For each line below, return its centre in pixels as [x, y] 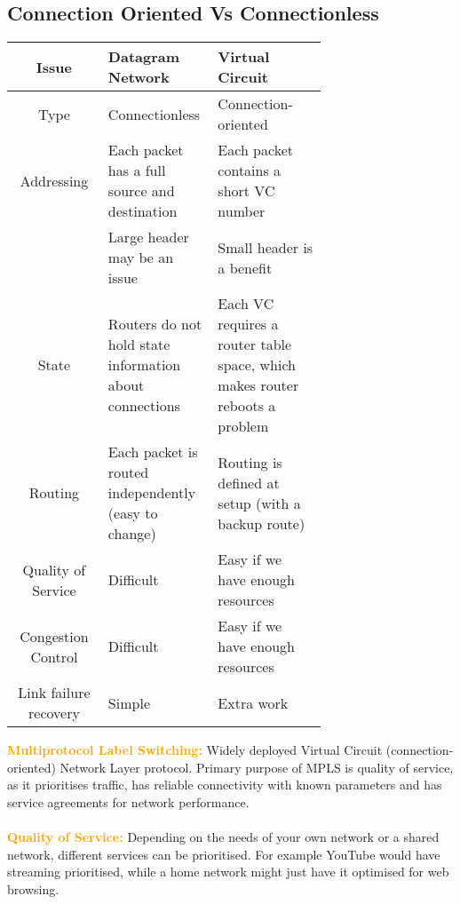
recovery [54, 713]
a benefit [245, 267]
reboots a [247, 406]
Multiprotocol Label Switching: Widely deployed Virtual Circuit [195, 750]
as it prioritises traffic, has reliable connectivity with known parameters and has [225, 785]
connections [144, 406]
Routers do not [155, 324]
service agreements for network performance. [128, 801]
